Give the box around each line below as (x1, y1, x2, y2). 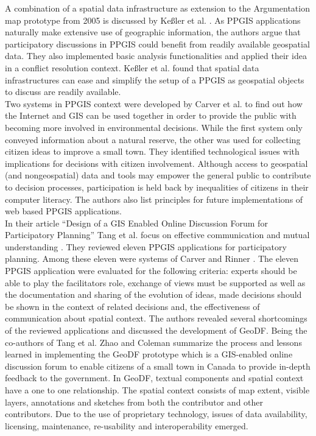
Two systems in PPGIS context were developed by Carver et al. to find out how (5, 97, 303, 110)
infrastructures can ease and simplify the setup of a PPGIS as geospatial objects (5, 73, 304, 86)
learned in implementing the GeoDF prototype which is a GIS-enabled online (5, 348, 293, 360)
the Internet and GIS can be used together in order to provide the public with (5, 109, 297, 122)
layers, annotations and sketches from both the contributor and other (5, 395, 264, 408)
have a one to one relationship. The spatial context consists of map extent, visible (5, 384, 310, 396)
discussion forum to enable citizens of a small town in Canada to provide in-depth (5, 359, 311, 372)
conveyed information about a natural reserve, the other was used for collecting (5, 133, 301, 146)
